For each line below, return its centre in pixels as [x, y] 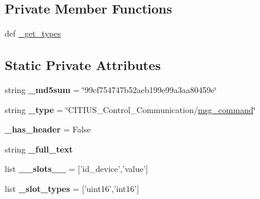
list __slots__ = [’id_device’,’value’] [77, 169]
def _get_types [33, 33]
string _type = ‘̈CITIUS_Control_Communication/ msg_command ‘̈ [130, 109]
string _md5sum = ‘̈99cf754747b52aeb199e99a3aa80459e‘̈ [111, 89]
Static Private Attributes [83, 65]
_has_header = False [48, 129]
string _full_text [39, 149]
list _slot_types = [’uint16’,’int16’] [72, 188]
